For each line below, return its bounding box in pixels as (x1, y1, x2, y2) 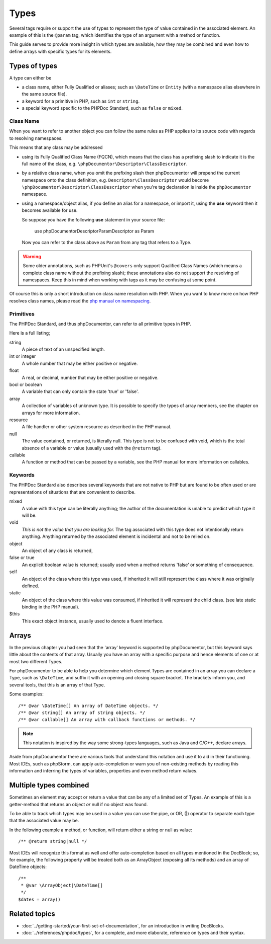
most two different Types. (9, 658, 63, 664)
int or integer (9, 353, 36, 359)
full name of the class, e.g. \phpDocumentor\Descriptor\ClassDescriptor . (22, 161, 188, 167)
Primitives (9, 310, 35, 317)
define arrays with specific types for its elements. (9, 48, 112, 54)
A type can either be (9, 74, 52, 81)
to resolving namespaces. (9, 135, 63, 141)
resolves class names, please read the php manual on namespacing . (9, 297, 151, 304)
